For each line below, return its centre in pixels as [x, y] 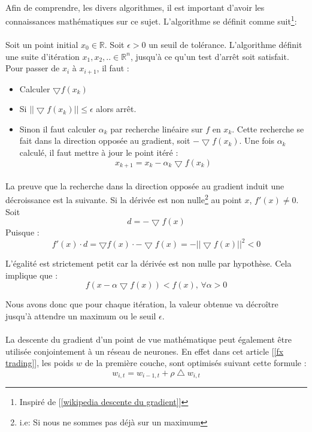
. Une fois [257, 141]
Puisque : [22, 232]
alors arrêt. [116, 109]
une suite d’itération [43, 56]
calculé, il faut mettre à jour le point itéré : [99, 152]
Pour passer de [33, 68]
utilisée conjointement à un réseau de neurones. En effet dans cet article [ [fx [145, 351]
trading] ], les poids [40, 363]
